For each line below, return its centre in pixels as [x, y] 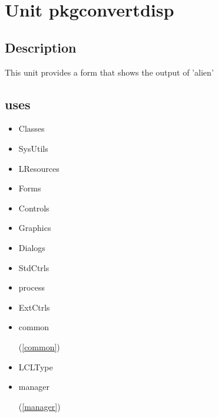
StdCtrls [34, 267]
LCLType [36, 366]
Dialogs [32, 247]
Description [41, 47]
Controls [34, 208]
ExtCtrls [34, 307]
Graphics [35, 228]
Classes [32, 128]
